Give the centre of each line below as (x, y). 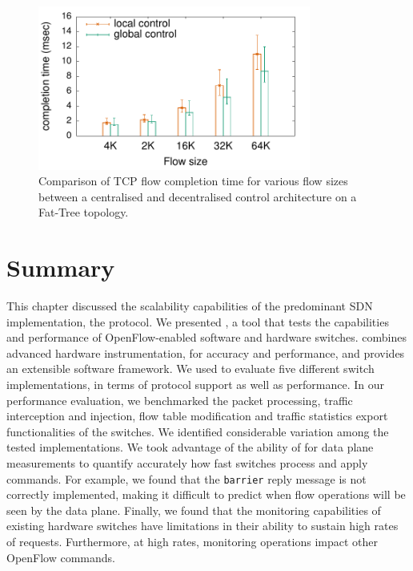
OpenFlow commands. (61, 557)
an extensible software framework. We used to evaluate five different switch (190, 369)
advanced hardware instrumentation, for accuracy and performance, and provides (206, 352)
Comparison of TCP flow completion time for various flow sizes (193, 181)
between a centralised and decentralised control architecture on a (198, 196)
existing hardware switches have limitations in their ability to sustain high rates (202, 526)
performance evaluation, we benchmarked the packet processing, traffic (180, 400)
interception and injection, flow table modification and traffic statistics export (197, 416)
